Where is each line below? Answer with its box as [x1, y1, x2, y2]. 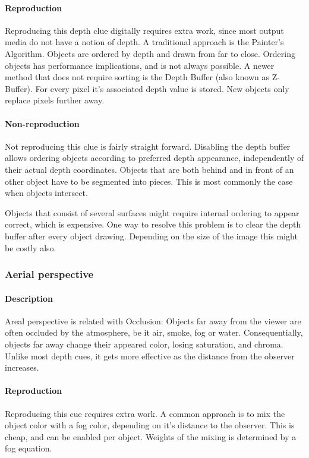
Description [5, 292, 53, 304]
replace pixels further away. [5, 94, 105, 106]
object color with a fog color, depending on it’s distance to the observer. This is [5, 419, 295, 431]
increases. [5, 361, 39, 374]
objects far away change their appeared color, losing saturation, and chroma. [5, 337, 283, 350]
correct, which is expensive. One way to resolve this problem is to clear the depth [5, 218, 301, 230]
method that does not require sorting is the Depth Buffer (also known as [5, 71, 270, 83]
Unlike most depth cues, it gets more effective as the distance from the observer [5, 349, 295, 362]
